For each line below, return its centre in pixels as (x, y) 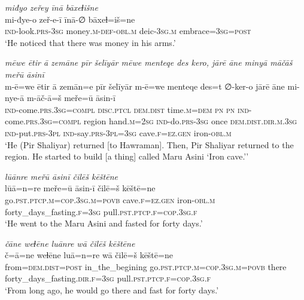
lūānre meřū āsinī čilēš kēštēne (61, 176)
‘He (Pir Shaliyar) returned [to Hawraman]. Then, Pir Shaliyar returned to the (149, 144)
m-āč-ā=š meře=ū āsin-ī (71, 98)
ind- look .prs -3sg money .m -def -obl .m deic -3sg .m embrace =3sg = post (128, 31)
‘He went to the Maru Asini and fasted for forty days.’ (104, 223)
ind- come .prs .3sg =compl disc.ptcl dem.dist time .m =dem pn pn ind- (128, 109)
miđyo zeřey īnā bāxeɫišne (51, 7)
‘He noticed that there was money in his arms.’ (90, 42)
